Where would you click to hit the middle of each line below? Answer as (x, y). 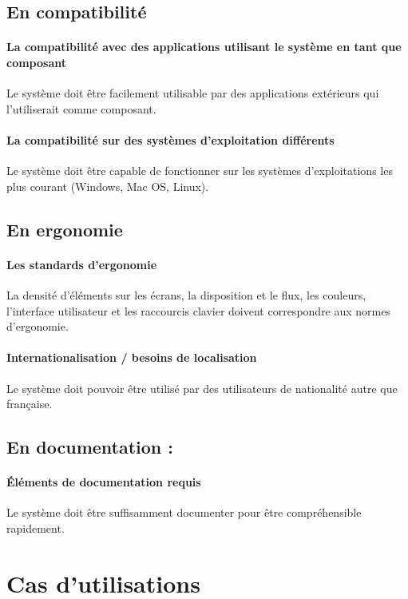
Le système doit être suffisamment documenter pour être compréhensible (184, 512)
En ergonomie (65, 229)
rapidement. (36, 528)
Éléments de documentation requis (104, 482)
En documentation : (90, 447)
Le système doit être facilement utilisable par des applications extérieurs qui (193, 93)
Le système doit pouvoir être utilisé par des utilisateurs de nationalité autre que (202, 388)
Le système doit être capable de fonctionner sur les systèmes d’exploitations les (200, 171)
